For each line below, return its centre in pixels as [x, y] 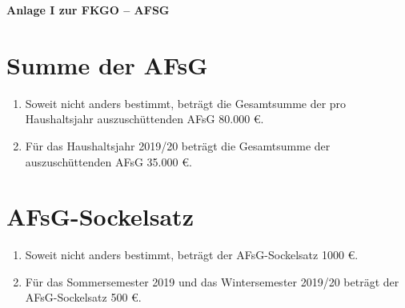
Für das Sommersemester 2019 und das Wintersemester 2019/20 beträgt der [212, 281]
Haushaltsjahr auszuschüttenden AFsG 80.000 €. [144, 119]
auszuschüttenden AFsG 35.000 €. [108, 161]
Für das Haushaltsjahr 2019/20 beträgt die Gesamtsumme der [178, 145]
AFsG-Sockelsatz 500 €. [83, 297]
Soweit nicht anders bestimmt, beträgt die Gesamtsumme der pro [186, 103]
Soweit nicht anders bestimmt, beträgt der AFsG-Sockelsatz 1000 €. [192, 255]
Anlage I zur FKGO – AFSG [88, 10]
